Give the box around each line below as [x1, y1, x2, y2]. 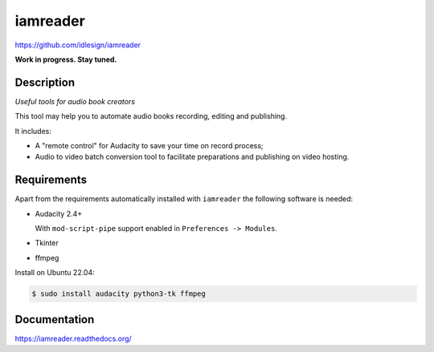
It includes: [14, 126, 51, 136]
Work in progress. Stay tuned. [14, 55, 117, 64]
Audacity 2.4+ [35, 208, 83, 218]
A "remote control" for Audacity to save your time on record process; [35, 141, 264, 151]
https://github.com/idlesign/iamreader [14, 40, 141, 50]
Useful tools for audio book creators [14, 96, 136, 106]
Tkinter [35, 238, 59, 248]
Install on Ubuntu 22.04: [14, 268, 96, 277]
